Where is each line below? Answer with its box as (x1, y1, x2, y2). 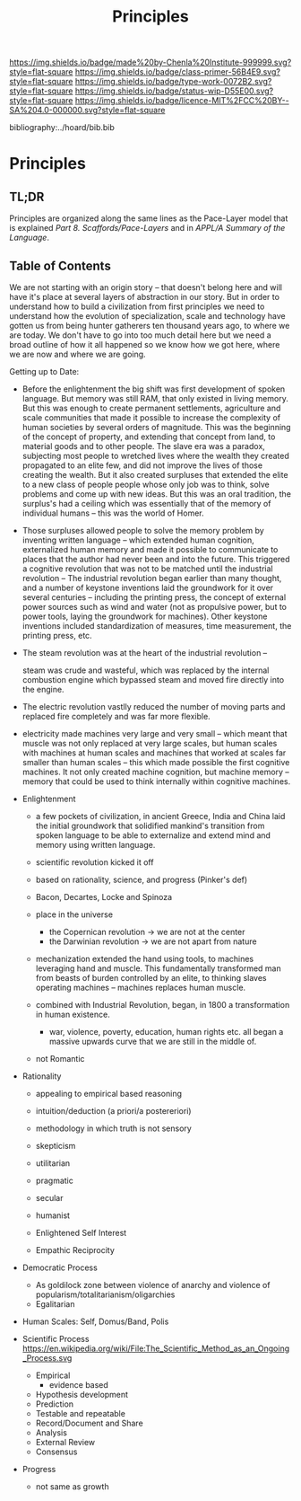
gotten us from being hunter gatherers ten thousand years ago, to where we (9, 321, 290, 331)
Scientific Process (21, 1334, 90, 1344)
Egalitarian (35, 1299, 75, 1309)
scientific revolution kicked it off (35, 857, 154, 868)
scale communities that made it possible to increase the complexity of (21, 412, 280, 423)
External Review (35, 1437, 96, 1447)
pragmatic (35, 1175, 73, 1186)
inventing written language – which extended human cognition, (21, 534, 254, 545)
